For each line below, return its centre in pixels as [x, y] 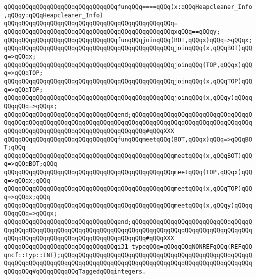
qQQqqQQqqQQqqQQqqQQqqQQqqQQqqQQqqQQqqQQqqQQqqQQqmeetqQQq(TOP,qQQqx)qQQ [128, 173]
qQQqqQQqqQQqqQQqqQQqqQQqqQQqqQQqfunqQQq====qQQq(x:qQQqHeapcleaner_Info [128, 7]
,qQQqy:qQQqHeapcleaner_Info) [54, 15]
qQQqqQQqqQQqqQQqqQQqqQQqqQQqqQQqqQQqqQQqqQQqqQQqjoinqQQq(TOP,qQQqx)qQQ [128, 65]
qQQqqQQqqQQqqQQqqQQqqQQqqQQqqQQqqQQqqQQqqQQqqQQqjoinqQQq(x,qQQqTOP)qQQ [128, 81]
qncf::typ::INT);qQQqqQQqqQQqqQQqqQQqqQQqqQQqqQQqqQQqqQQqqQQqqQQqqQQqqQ [128, 255]
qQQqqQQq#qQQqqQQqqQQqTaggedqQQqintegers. [75, 272]
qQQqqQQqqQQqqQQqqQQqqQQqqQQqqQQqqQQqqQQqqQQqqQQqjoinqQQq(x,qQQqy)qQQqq [128, 98]
